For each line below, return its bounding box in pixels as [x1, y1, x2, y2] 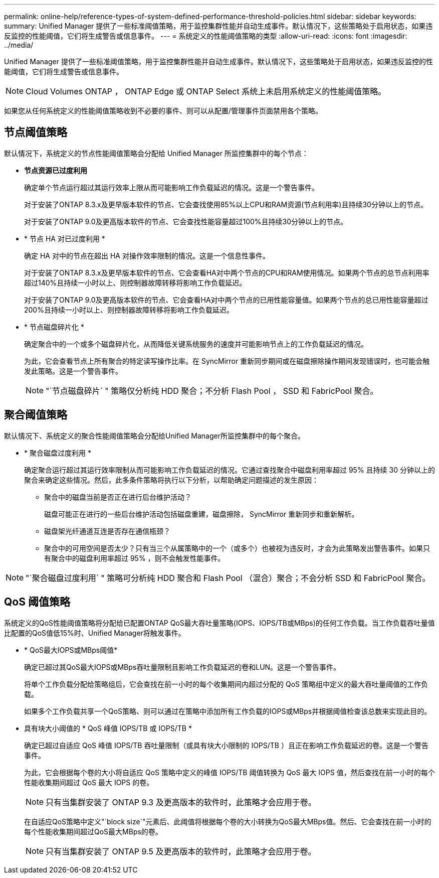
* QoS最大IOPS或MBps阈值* [24, 645, 118, 654]
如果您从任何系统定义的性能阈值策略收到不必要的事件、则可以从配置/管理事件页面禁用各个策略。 [4, 106, 323, 115]
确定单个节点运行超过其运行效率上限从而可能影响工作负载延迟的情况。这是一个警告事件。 [24, 183, 319, 192]
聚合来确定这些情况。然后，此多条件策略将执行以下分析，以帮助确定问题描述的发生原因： [24, 475, 319, 484]
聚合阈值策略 [4, 408, 67, 421]
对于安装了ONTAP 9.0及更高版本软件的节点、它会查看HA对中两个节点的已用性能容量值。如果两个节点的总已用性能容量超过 [24, 295, 428, 304]
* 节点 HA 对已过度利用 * [24, 234, 105, 243]
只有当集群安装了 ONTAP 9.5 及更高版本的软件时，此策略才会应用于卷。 [46, 846, 316, 856]
